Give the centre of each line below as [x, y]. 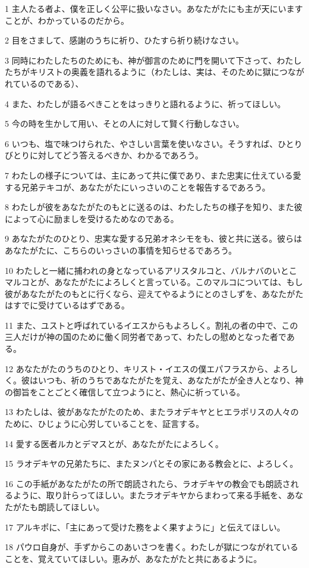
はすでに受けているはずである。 [67, 305]
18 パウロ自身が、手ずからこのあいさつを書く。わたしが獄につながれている [152, 547]
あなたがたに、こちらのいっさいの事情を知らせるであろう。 [121, 250]
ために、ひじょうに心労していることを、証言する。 [105, 424]
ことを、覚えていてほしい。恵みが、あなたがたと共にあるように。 [133, 558]
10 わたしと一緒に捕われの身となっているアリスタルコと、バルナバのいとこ [151, 270]
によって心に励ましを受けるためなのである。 [92, 218]
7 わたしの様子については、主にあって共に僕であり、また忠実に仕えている [149, 175]
